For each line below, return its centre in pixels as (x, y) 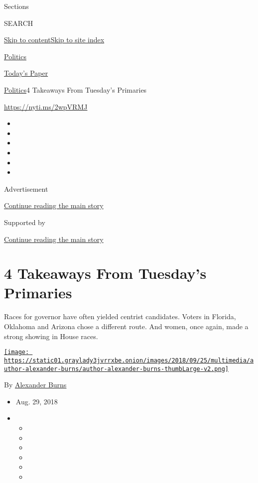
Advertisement (26, 188)
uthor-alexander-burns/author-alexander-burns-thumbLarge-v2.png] (117, 369)
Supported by (25, 222)
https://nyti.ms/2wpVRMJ (46, 106)
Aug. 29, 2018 (37, 401)
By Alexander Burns (35, 385)
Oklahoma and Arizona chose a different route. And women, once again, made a (126, 326)
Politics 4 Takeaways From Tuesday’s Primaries (75, 89)
